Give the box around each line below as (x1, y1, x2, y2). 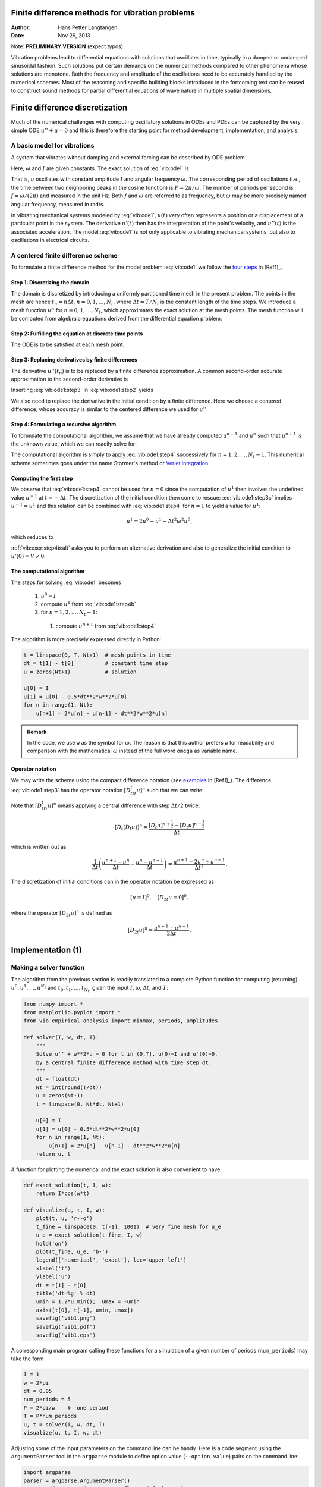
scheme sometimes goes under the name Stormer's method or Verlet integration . (11, 459, 210, 466)
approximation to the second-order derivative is (11, 375, 128, 383)
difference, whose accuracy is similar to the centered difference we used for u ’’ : (11, 406, 208, 413)
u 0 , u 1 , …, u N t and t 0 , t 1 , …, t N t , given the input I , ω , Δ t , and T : (11, 983, 169, 993)
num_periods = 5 (23, 1396, 71, 1403)
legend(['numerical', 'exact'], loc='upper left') (36, 1257, 187, 1263)
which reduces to (11, 533, 53, 541)
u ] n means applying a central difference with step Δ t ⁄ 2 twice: (48, 801, 200, 809)
